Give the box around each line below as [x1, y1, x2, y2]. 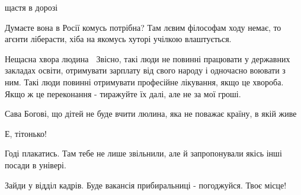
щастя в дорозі [5, 1, 58, 13]
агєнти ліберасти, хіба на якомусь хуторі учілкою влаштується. [5, 33, 232, 45]
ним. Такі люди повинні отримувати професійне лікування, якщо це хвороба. [5, 75, 284, 88]
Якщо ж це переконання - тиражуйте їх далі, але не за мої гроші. [5, 87, 241, 100]
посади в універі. [5, 158, 66, 171]
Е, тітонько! [5, 127, 47, 139]
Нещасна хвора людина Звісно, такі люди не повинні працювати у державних [5, 52, 290, 65]
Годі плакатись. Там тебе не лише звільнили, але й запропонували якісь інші [5, 147, 282, 159]
